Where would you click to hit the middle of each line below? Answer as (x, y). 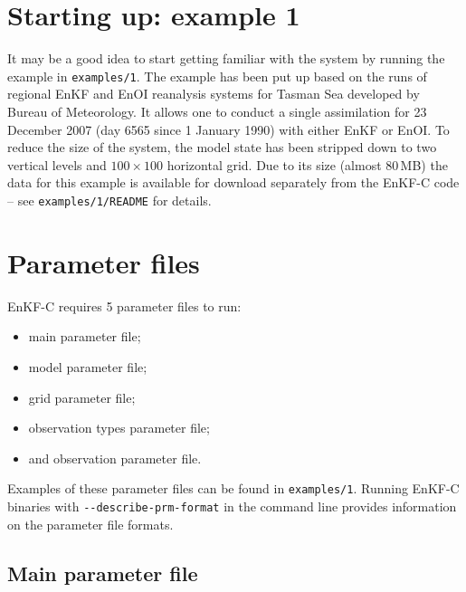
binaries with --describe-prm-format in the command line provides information (232, 506)
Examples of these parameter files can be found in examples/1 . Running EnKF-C (233, 488)
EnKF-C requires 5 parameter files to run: (124, 306)
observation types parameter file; (119, 428)
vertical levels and (57, 164)
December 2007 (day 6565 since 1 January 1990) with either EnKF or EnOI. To (228, 129)
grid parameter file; (82, 397)
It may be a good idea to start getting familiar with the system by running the (226, 58)
